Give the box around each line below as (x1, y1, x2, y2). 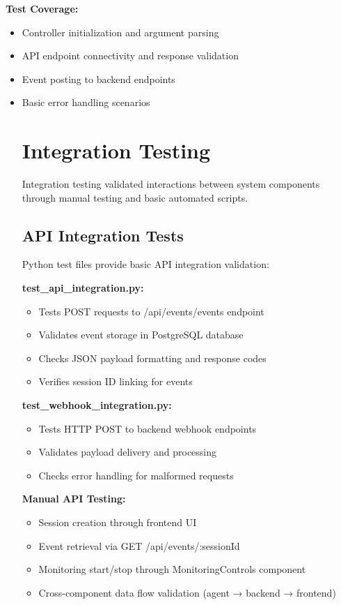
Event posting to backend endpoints (22, 71, 175, 86)
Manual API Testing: (22, 491, 126, 506)
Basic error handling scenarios (22, 95, 150, 110)
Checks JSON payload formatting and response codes (38, 350, 267, 365)
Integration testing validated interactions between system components (22, 177, 320, 191)
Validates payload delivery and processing (38, 445, 217, 459)
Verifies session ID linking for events (38, 374, 193, 389)
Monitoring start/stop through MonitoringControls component (38, 562, 306, 576)
